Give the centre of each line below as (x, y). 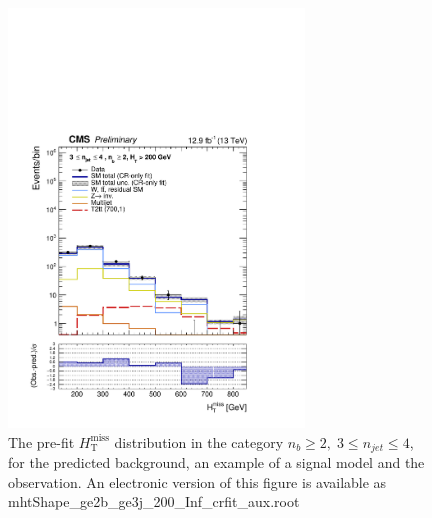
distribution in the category (199, 441)
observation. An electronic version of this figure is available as (197, 481)
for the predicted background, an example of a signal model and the (216, 461)
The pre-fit (41, 441)
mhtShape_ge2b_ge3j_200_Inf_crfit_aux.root (154, 501)
